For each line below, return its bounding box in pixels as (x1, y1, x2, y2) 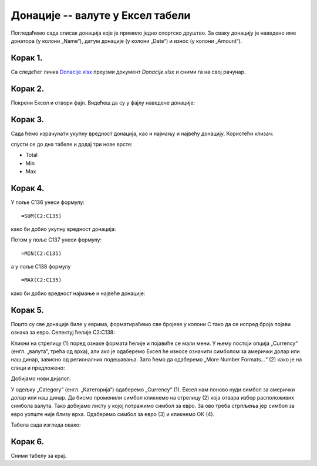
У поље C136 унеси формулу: (11, 199, 85, 206)
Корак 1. (11, 53, 43, 63)
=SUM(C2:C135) (21, 212, 62, 219)
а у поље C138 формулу (11, 263, 71, 270)
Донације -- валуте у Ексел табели (11, 9, 191, 22)
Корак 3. (11, 115, 45, 125)
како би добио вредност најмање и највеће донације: (11, 290, 146, 297)
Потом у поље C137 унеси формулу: (11, 236, 102, 243)
